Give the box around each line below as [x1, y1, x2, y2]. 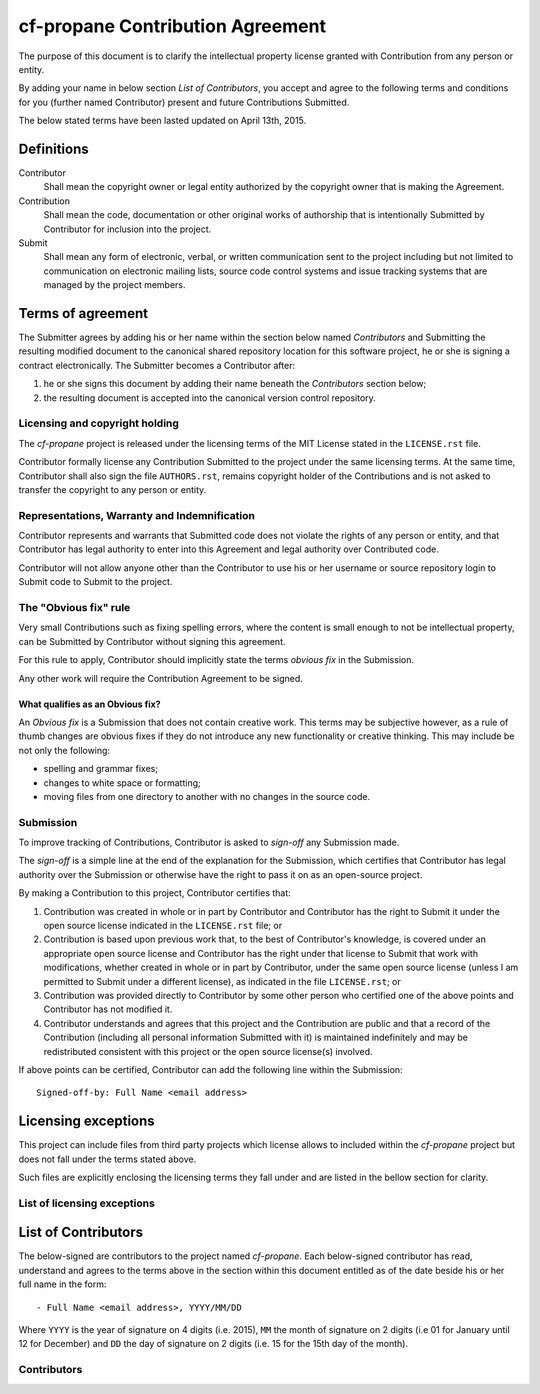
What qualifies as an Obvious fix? [18, 698, 161, 710]
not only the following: [18, 744, 110, 756]
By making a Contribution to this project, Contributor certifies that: [18, 887, 292, 899]
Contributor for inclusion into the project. [43, 223, 212, 235]
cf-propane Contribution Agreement [18, 15, 327, 37]
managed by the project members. [43, 279, 186, 291]
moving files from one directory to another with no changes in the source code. [43, 790, 370, 802]
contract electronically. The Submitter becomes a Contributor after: [18, 359, 295, 371]
